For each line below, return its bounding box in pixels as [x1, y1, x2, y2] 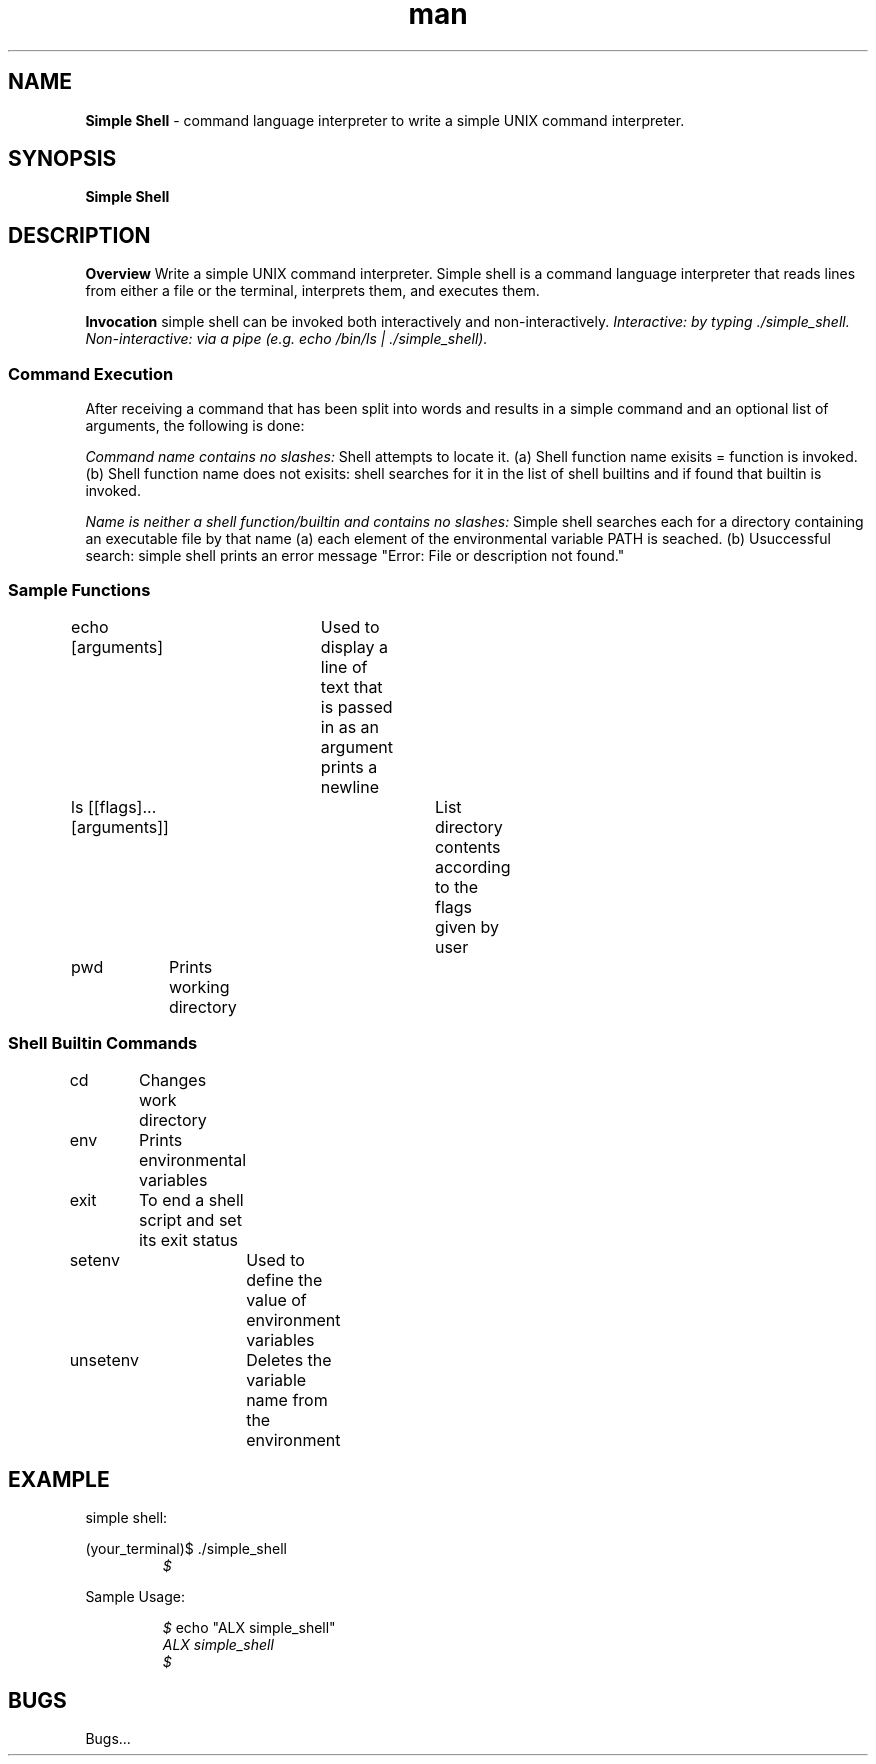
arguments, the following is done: [85, 417, 305, 435]
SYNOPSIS [8, 146, 117, 172]
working [168, 976, 230, 997]
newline [320, 776, 379, 797]
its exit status [138, 1229, 239, 1250]
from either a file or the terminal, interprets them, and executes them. [85, 282, 540, 300]
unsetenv [69, 1349, 139, 1370]
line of [320, 656, 368, 677]
